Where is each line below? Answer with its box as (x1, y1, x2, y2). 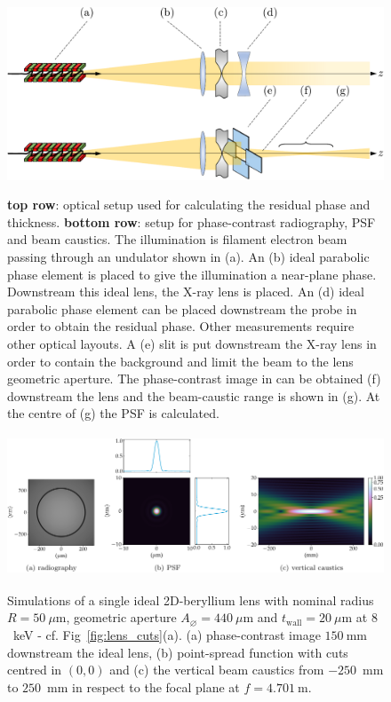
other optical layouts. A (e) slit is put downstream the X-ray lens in (7, 334, 377, 352)
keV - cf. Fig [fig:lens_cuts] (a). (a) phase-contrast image (12, 626, 321, 644)
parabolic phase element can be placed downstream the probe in (7, 299, 357, 318)
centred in (7, 660, 62, 679)
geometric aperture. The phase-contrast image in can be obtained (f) (7, 369, 381, 388)
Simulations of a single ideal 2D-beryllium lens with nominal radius (7, 590, 374, 609)
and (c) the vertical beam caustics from (109, 660, 324, 679)
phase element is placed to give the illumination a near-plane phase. (7, 264, 377, 283)
